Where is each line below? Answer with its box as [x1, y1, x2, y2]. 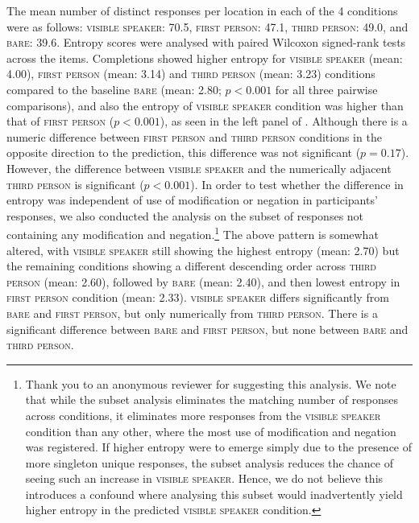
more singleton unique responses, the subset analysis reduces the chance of [25, 454, 393, 471]
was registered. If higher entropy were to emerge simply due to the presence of [25, 439, 413, 455]
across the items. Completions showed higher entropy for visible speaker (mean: [6, 49, 403, 66]
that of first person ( [6, 113, 114, 130]
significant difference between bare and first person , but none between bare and [6, 320, 409, 337]
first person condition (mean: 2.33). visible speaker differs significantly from [6, 289, 389, 306]
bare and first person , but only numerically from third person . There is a [6, 304, 378, 321]
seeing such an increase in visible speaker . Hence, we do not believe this [25, 470, 384, 487]
